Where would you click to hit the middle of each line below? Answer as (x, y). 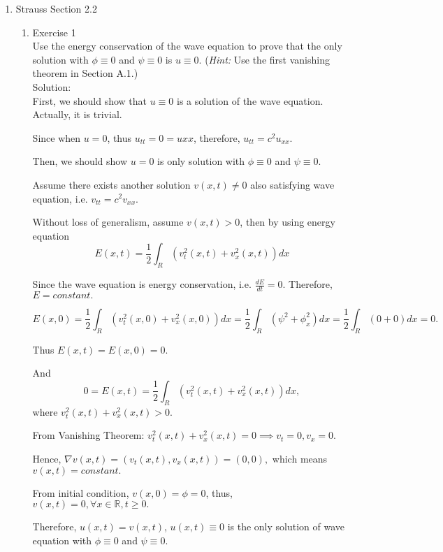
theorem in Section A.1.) (85, 73)
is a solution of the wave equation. (250, 100)
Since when (57, 137)
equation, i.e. (60, 198)
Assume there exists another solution (111, 184)
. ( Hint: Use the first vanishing (264, 59)
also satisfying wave (292, 184)
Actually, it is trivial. (77, 114)
